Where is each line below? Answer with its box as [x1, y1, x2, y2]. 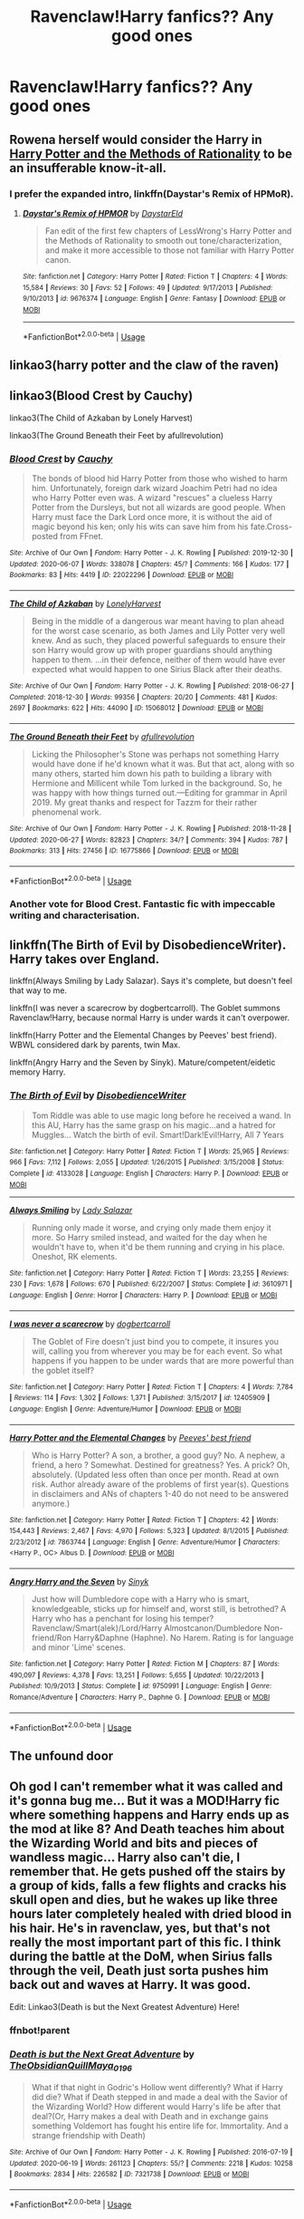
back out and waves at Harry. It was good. [9, 1977, 252, 1992]
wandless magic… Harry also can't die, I [9, 1850, 241, 1866]
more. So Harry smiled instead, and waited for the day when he [31, 1231, 268, 1242]
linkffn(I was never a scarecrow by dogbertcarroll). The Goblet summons [9, 1003, 280, 1014]
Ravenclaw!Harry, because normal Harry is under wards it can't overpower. [9, 1012, 290, 1023]
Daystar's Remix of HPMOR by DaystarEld [22, 207, 184, 218]
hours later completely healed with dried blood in [9, 1906, 292, 1922]
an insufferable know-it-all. [9, 160, 167, 176]
